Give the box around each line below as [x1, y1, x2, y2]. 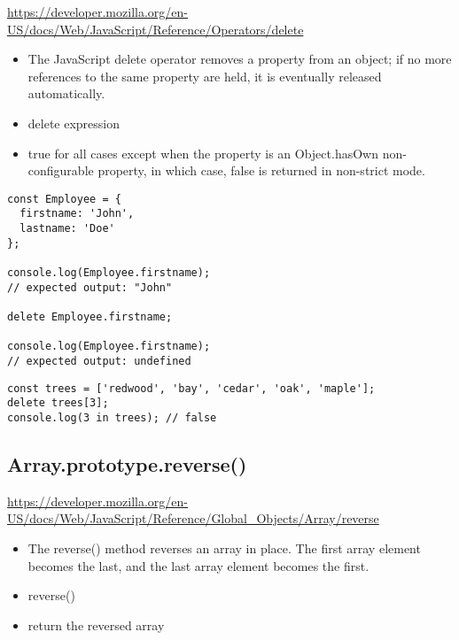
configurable [27, 161, 94, 180]
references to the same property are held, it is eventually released [27, 66, 382, 85]
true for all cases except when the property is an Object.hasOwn [27, 143, 378, 162]
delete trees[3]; [7, 397, 109, 410]
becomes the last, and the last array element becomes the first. [27, 556, 370, 574]
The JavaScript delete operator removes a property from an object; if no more [27, 50, 452, 68]
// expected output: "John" [7, 281, 173, 294]
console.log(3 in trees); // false [7, 411, 217, 424]
